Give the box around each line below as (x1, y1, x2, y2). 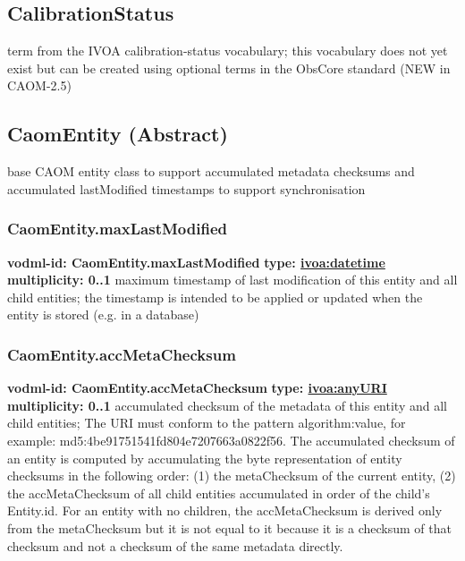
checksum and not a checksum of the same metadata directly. (7, 536, 343, 555)
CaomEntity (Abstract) (7, 120, 228, 148)
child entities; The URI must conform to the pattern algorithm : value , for (7, 413, 406, 432)
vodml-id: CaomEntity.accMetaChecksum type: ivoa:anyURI (7, 378, 387, 397)
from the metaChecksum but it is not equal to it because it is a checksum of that (7, 518, 452, 537)
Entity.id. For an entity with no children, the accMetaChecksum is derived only (7, 501, 443, 520)
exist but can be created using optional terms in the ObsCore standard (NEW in (7, 58, 451, 77)
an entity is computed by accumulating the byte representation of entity (7, 448, 402, 467)
